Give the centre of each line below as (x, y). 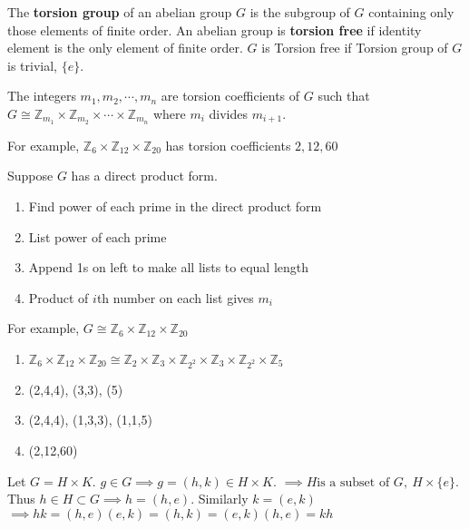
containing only (411, 12)
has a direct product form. (144, 176)
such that (344, 96)
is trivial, (32, 65)
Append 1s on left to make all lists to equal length (169, 267)
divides (229, 113)
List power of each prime (98, 236)
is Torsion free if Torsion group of (355, 48)
